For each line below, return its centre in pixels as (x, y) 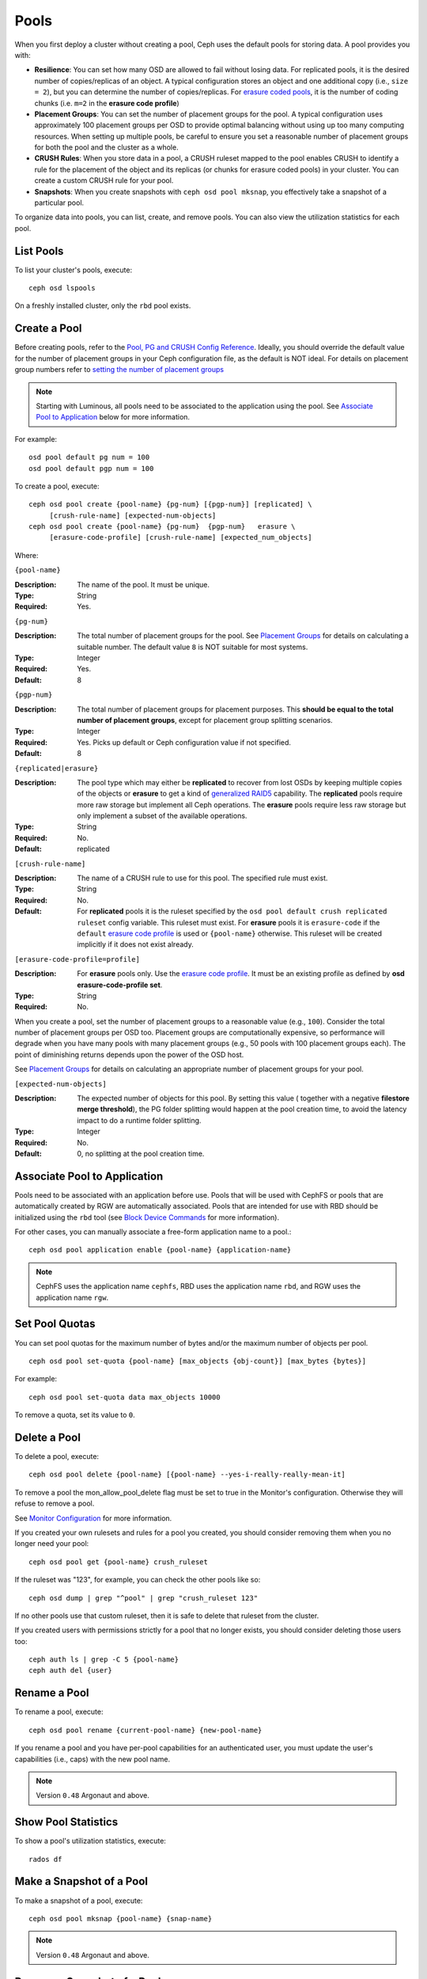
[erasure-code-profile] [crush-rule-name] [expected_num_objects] (181, 537)
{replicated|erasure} (57, 768)
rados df (45, 1859)
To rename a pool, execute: (59, 1712)
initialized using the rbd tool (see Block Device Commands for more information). (147, 1217)
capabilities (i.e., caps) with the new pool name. (92, 1759)
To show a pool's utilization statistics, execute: (90, 1841)
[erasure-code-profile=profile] (77, 959)
